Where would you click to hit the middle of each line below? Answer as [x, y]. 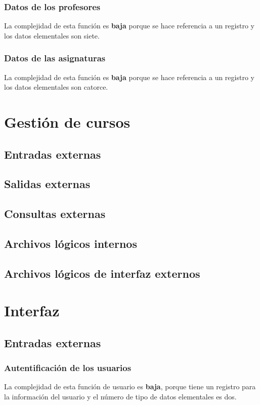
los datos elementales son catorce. [56, 87]
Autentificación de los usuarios [68, 368]
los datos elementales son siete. [52, 35]
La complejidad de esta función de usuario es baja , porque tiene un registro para [130, 386]
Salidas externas [47, 184]
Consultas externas [55, 214]
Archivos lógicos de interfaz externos [102, 273]
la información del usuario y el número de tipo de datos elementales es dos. [120, 397]
